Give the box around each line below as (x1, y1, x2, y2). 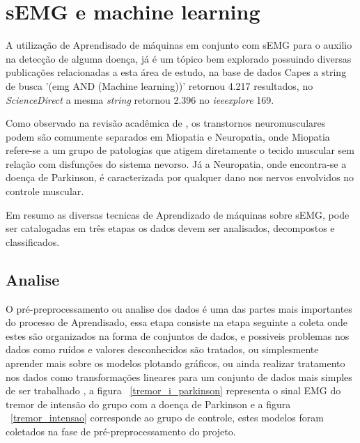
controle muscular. (6, 184, 84, 199)
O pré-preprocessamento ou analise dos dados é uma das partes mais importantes (6, 301, 352, 316)
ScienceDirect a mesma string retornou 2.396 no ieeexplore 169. (6, 92, 274, 107)
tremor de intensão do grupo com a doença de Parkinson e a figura (6, 396, 291, 411)
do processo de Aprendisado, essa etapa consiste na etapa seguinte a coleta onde (6, 315, 348, 329)
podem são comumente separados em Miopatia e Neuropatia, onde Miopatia (6, 129, 330, 143)
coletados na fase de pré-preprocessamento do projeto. (6, 423, 236, 438)
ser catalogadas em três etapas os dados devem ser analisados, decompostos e (6, 221, 335, 235)
